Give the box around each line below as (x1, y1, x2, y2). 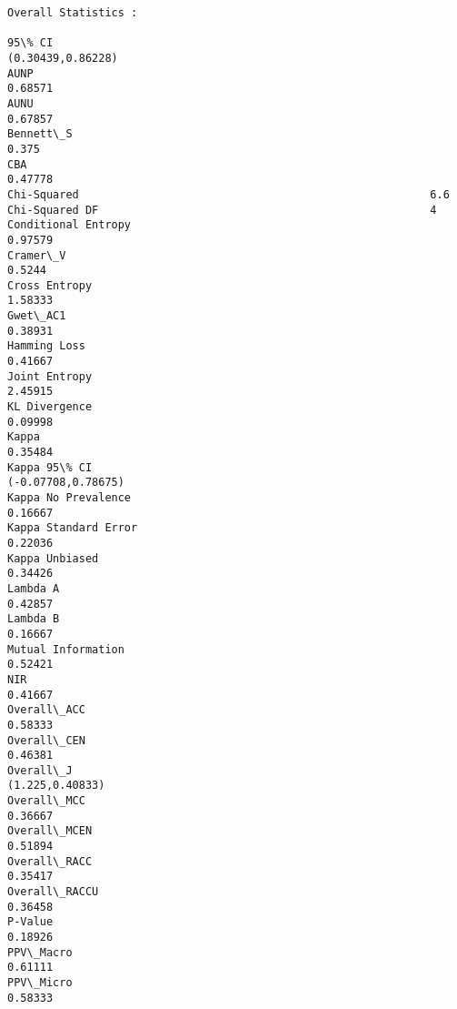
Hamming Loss (7, 339, 85, 353)
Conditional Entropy (7, 218, 132, 232)
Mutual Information (7, 642, 124, 656)
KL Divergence (7, 400, 93, 414)
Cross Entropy (7, 278, 93, 292)
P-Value (7, 915, 54, 929)
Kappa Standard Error (7, 521, 138, 535)
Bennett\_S (7, 127, 73, 141)
